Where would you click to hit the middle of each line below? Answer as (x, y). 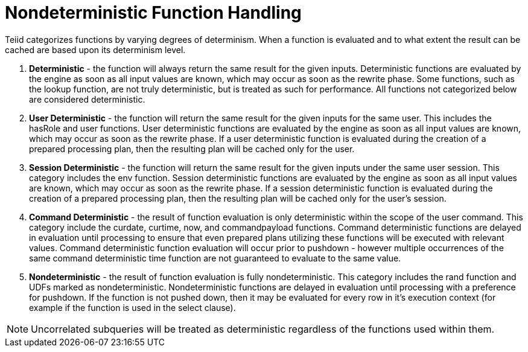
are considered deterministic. (87, 99)
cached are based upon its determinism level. (95, 50)
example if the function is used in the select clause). (132, 307)
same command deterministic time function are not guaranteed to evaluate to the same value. (215, 258)
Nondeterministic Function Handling (153, 13)
